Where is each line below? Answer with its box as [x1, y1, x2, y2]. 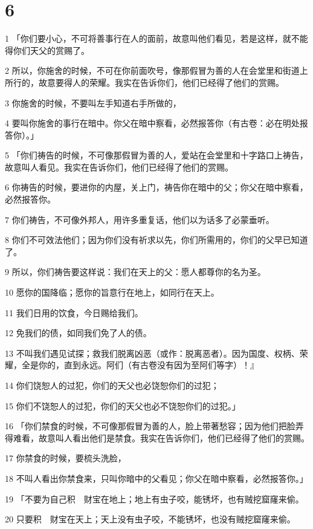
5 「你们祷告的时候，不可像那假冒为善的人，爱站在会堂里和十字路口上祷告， [5, 149, 308, 161]
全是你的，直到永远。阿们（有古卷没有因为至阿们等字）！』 [21, 359, 259, 371]
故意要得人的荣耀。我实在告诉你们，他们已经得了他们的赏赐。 [38, 76, 284, 88]
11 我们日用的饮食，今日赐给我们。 [5, 306, 143, 319]
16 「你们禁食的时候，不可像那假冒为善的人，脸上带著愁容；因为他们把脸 [5, 420, 295, 432]
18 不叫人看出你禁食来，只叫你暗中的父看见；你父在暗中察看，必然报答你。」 [5, 472, 308, 484]
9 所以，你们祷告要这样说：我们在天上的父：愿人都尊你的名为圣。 [5, 265, 266, 278]
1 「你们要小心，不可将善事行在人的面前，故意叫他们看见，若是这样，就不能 [5, 32, 308, 45]
